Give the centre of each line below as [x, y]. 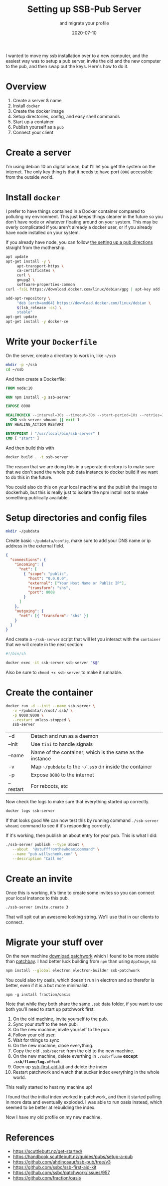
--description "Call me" [38, 858]
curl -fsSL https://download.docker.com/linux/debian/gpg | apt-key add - [85, 289]
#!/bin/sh [16, 654]
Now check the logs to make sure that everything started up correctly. [78, 802]
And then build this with [30, 448]
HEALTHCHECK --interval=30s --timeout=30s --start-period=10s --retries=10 [86, 415]
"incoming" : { [29, 564]
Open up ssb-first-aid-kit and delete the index [60, 1067]
